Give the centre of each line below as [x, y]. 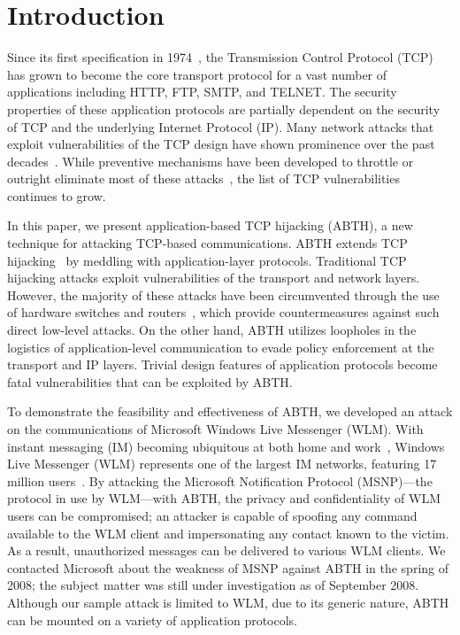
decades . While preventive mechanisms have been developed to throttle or [211, 161]
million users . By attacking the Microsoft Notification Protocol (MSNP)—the [220, 480]
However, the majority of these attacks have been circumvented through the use [223, 294]
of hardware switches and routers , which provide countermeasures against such [223, 312]
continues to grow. [57, 195]
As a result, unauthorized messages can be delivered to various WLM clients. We [226, 550]
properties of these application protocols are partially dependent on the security [224, 108]
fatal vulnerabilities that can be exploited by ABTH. [150, 381]
